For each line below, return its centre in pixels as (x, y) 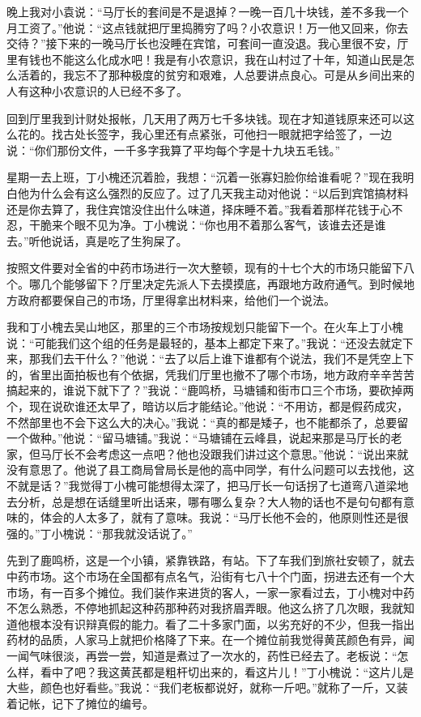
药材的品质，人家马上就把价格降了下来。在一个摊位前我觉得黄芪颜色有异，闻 (210, 640)
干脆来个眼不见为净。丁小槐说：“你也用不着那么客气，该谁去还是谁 (207, 225)
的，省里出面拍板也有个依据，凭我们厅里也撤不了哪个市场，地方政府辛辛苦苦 (210, 374)
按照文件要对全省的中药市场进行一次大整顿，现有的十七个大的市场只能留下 (205, 268)
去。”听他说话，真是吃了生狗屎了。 (97, 240)
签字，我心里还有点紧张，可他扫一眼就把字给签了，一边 (244, 134)
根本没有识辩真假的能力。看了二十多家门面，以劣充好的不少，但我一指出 (221, 623)
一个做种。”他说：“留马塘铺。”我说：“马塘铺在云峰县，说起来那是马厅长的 (199, 438)
